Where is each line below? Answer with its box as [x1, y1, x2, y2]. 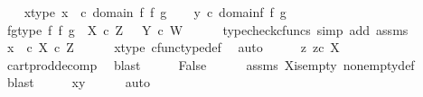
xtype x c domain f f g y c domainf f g [23, 3, 287, 21]
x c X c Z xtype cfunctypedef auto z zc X [6, 38, 340, 57]
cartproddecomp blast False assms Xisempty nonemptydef [6, 55, 415, 74]
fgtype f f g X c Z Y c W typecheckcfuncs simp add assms [6, 20, 409, 39]
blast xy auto [6, 73, 150, 92]
